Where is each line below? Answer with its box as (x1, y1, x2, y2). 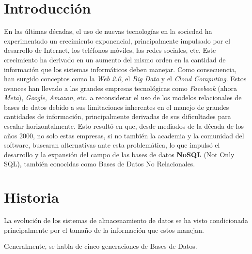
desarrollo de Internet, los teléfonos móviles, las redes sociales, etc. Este (4, 45, 216, 55)
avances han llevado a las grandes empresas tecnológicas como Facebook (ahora (4, 83, 237, 93)
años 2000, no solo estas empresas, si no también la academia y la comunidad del (4, 130, 244, 140)
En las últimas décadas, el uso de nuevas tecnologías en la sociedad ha (4, 26, 212, 36)
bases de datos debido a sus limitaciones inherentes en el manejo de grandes (4, 102, 229, 112)
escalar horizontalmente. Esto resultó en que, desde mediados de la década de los (4, 121, 244, 131)
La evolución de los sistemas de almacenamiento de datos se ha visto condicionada (4, 215, 248, 225)
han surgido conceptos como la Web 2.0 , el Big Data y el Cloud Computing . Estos (4, 74, 247, 84)
